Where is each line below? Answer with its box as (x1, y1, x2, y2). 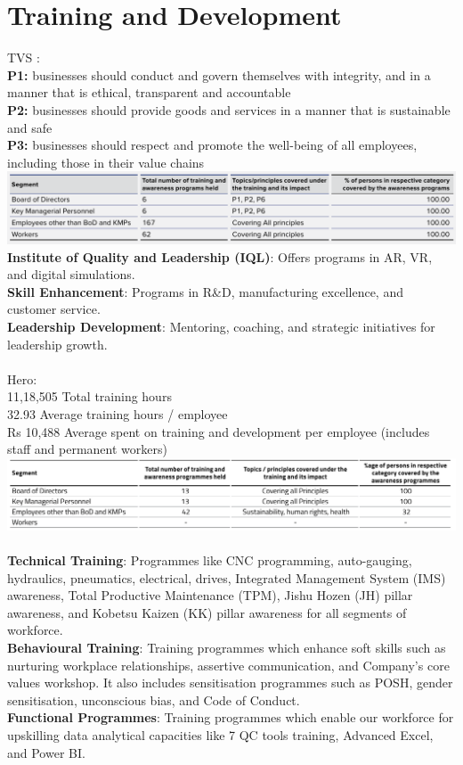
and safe (7, 118, 53, 136)
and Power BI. (7, 743, 85, 761)
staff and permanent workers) (7, 440, 167, 458)
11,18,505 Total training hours (7, 387, 172, 406)
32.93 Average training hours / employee (7, 404, 228, 423)
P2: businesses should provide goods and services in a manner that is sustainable (7, 100, 451, 119)
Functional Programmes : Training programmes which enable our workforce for (7, 708, 454, 727)
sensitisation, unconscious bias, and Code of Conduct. (7, 690, 300, 709)
